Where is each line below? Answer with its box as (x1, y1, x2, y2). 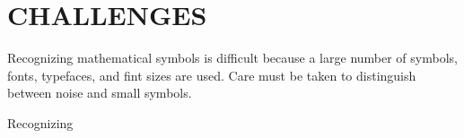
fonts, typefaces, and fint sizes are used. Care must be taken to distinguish (7, 65, 416, 84)
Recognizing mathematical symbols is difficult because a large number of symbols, (7, 48, 458, 67)
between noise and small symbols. (7, 83, 192, 102)
